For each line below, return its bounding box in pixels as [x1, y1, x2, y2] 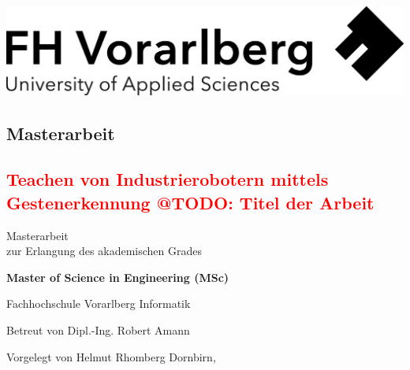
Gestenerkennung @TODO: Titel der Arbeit [6, 190, 375, 214]
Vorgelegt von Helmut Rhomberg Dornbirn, [6, 348, 216, 364]
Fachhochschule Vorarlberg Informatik [6, 295, 191, 312]
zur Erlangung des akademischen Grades [6, 242, 202, 259]
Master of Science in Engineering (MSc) [6, 268, 229, 285]
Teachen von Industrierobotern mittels [6, 167, 329, 191]
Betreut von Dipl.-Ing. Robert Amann [6, 322, 190, 339]
